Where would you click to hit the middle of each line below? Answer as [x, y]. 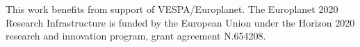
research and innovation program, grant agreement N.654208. [136, 36]
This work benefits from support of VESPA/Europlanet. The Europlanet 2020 [172, 9]
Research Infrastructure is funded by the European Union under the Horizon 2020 [180, 22]
